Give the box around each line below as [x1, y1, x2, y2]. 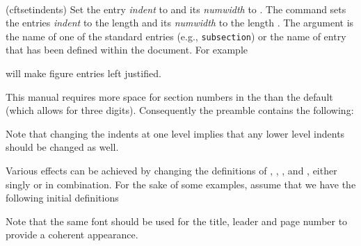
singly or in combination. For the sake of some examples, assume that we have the [6, 177, 356, 191]
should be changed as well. [6, 140, 119, 154]
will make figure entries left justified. [6, 66, 161, 81]
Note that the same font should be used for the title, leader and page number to [6, 213, 348, 228]
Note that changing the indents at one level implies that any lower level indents [6, 126, 345, 140]
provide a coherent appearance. [6, 227, 138, 242]
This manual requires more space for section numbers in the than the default [6, 89, 333, 104]
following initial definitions [6, 190, 119, 205]
